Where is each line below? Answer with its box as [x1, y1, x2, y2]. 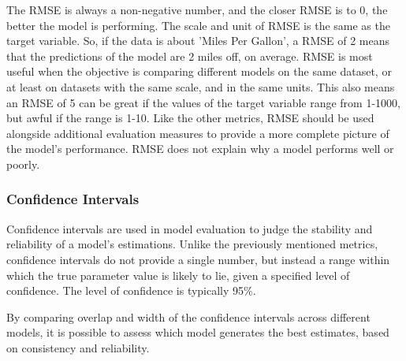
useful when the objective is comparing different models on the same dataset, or [6, 63, 392, 80]
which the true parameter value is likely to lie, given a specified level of [6, 266, 350, 283]
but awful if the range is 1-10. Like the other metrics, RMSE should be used [6, 110, 374, 126]
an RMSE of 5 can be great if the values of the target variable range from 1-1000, [6, 94, 400, 110]
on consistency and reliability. [6, 339, 150, 355]
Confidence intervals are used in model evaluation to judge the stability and [6, 220, 373, 236]
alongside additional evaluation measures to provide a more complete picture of [6, 125, 389, 141]
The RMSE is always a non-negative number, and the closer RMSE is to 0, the [6, 2, 388, 17]
